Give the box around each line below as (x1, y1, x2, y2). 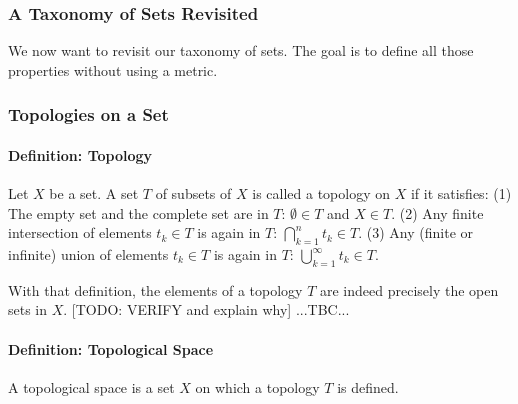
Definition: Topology (8, 144, 153, 165)
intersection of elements (8, 222, 152, 243)
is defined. (337, 376, 399, 397)
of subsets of (155, 183, 232, 204)
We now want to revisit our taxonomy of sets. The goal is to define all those (8, 40, 474, 61)
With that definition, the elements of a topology (8, 279, 303, 300)
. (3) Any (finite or (358, 222, 474, 243)
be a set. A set (49, 183, 139, 204)
